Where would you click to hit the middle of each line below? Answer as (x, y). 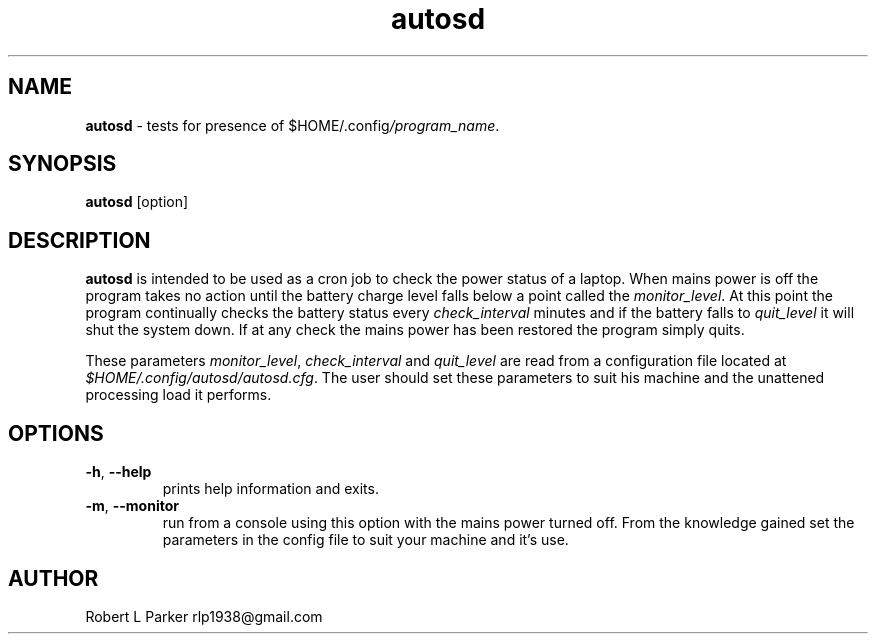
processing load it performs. (178, 395)
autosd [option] (137, 202)
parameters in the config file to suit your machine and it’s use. (365, 540)
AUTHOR (53, 578)
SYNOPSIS (62, 164)
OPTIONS (56, 433)
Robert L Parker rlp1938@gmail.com (204, 616)
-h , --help (118, 472)
